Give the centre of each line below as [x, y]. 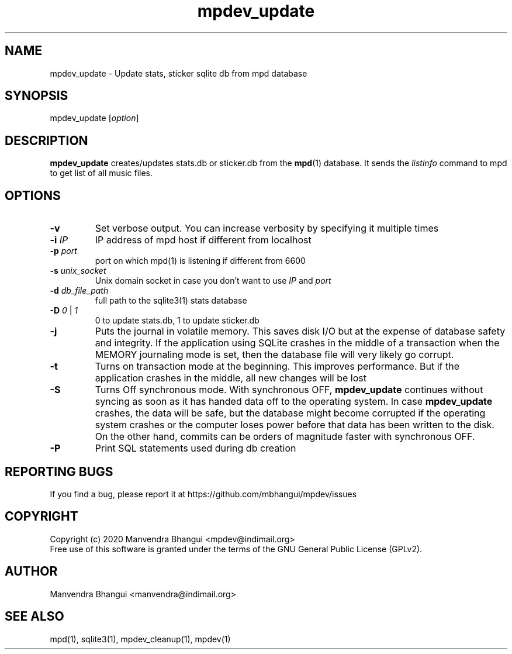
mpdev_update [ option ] [94, 118]
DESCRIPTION [46, 140]
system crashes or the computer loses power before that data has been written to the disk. [295, 425]
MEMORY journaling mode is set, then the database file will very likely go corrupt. [274, 355]
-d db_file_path [79, 291]
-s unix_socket [78, 271]
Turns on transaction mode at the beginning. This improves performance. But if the [277, 366]
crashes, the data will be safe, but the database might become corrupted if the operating [290, 413]
